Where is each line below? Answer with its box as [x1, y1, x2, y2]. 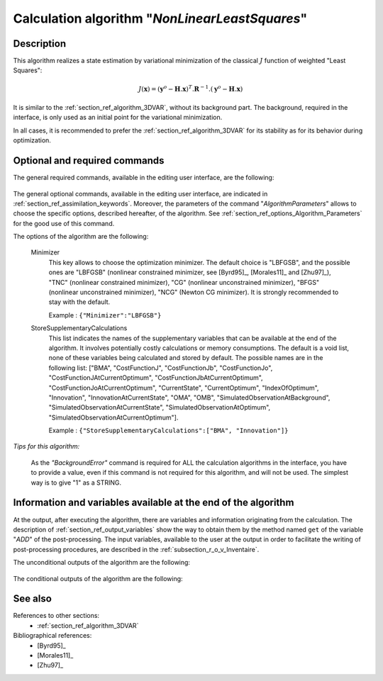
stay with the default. [48, 298, 111, 306]
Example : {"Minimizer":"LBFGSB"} [48, 310, 162, 319]
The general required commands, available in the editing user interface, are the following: [13, 174, 274, 182]
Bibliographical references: [13, 631, 92, 640]
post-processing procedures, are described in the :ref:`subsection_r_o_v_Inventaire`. [13, 545, 260, 553]
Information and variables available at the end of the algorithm [13, 497, 294, 509]
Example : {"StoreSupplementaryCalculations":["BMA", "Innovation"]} [48, 426, 289, 435]
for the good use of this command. [13, 219, 115, 227]
